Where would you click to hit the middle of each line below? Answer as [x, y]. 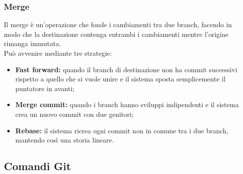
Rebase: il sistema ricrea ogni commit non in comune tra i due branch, [122, 130]
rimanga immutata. [32, 43]
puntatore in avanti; [45, 88]
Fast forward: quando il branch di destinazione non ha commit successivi [126, 69]
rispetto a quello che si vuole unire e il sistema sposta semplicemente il [120, 79]
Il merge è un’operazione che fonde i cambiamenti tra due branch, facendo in [118, 24]
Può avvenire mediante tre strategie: [58, 53]
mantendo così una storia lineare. [65, 140]
